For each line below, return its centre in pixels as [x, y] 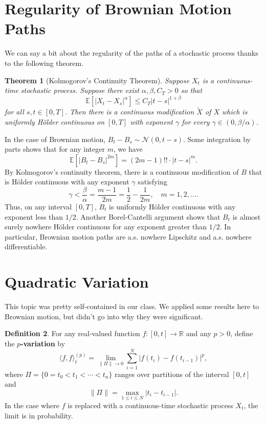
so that [192, 90]
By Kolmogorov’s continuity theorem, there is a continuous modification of [122, 171]
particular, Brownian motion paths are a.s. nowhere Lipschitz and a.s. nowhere [128, 236]
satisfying [152, 182]
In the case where [32, 405]
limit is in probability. [39, 415]
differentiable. [26, 246]
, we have [128, 149]
